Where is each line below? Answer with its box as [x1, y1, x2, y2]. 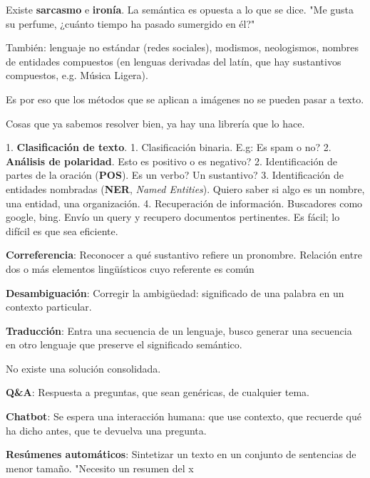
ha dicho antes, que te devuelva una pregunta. [6, 422, 207, 437]
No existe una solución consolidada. [6, 360, 161, 375]
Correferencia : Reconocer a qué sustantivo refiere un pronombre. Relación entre [6, 247, 362, 262]
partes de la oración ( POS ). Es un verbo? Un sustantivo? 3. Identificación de [6, 167, 344, 182]
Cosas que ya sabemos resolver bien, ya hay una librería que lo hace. [6, 115, 305, 130]
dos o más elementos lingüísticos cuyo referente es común [6, 261, 255, 276]
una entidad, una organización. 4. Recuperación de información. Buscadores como [6, 195, 363, 210]
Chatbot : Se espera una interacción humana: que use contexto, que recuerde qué [6, 409, 361, 424]
